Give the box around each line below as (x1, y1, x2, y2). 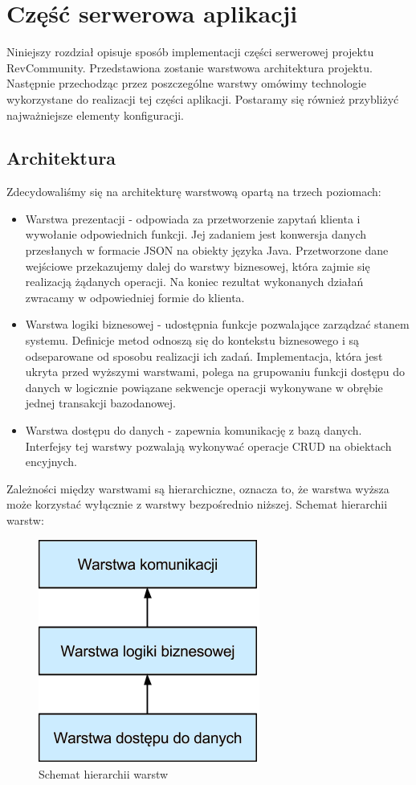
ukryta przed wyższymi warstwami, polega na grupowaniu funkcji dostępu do (25, 363, 405, 380)
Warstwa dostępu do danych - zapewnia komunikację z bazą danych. (25, 422, 362, 439)
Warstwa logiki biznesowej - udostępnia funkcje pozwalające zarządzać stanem (25, 316, 410, 333)
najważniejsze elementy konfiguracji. (6, 106, 185, 123)
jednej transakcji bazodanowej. (25, 395, 176, 411)
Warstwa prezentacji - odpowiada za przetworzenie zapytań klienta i (25, 210, 361, 227)
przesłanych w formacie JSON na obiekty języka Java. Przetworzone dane (25, 242, 389, 259)
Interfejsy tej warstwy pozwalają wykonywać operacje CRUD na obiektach (25, 437, 392, 454)
